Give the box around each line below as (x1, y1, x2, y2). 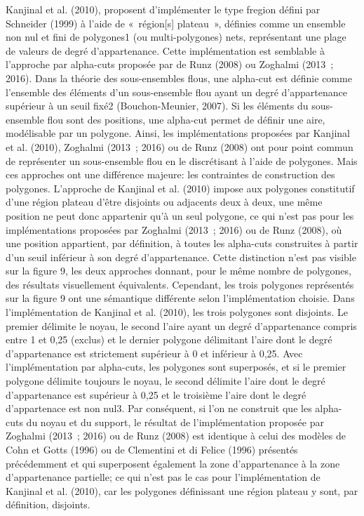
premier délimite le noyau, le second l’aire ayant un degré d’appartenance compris (6, 318, 357, 333)
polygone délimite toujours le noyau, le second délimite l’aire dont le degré (6, 373, 325, 388)
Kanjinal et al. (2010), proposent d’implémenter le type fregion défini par (6, 2, 321, 16)
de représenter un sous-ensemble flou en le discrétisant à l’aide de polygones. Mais (6, 153, 358, 168)
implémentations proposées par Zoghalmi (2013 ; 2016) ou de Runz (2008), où (6, 222, 342, 237)
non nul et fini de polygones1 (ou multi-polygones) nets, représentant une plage (6, 29, 346, 44)
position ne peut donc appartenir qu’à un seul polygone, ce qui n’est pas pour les (6, 208, 354, 223)
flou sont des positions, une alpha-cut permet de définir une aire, (47, 112, 325, 126)
